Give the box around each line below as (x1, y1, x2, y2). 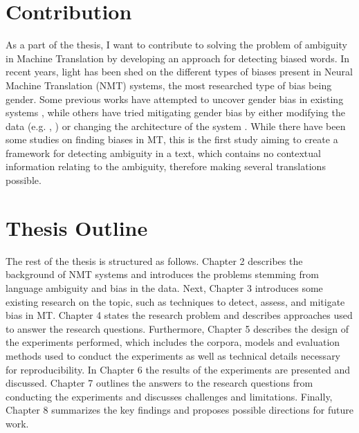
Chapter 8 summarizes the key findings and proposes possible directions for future (6, 403, 353, 417)
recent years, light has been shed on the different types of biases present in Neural (6, 64, 353, 79)
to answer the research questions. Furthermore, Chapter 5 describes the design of (6, 321, 349, 335)
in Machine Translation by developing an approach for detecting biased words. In (6, 50, 350, 65)
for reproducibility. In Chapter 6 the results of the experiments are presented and (6, 362, 351, 376)
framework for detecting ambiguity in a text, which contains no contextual (6, 145, 321, 160)
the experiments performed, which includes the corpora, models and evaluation (6, 335, 340, 349)
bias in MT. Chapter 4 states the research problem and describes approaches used (6, 308, 353, 322)
